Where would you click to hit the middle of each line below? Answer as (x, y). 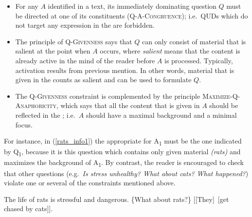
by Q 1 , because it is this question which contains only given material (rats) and (122, 152)
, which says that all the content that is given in (128, 105)
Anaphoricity (36, 105)
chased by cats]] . (28, 208)
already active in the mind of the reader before (85, 60)
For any (27, 6)
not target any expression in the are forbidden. (85, 25)
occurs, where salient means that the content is (170, 51)
